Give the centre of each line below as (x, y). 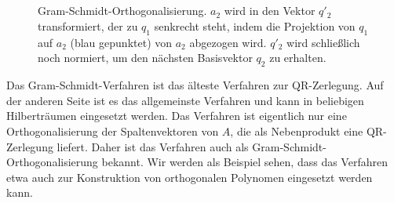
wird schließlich (323, 42)
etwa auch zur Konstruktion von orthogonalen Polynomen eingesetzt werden (190, 177)
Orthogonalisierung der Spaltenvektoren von (113, 130)
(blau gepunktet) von (121, 42)
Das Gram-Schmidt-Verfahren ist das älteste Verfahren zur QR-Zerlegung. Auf (195, 85)
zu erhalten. (298, 58)
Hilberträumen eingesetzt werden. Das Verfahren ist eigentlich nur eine (177, 116)
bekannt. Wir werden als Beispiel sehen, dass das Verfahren (244, 162)
